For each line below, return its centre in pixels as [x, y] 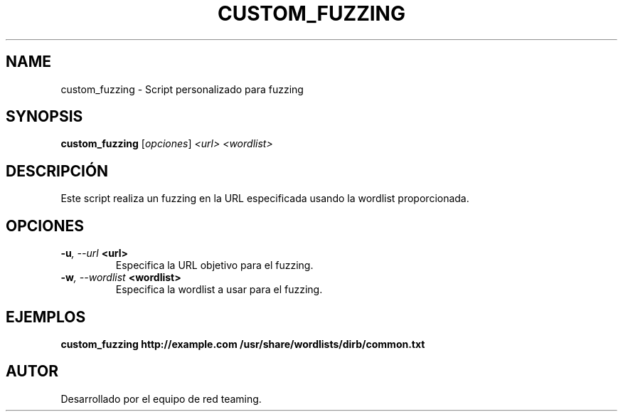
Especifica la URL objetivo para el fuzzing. [214, 265]
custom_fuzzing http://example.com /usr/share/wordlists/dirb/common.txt [243, 344]
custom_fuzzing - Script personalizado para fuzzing [182, 89]
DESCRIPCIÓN [57, 171]
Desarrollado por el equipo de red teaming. [161, 398]
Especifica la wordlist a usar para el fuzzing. [219, 290]
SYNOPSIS [44, 117]
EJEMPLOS [46, 317]
